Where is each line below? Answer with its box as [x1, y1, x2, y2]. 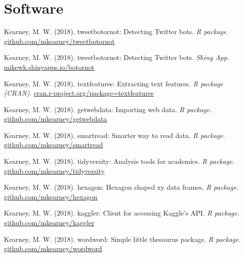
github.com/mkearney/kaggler [4, 217, 94, 228]
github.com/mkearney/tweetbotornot [4, 36, 115, 46]
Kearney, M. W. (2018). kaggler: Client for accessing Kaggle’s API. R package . [4, 208, 240, 218]
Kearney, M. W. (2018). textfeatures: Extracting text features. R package [4, 78, 223, 88]
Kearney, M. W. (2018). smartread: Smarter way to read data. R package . [4, 130, 225, 140]
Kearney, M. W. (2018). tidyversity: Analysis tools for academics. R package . [4, 156, 234, 166]
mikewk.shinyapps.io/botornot [4, 61, 94, 72]
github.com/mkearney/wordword [4, 243, 102, 254]
